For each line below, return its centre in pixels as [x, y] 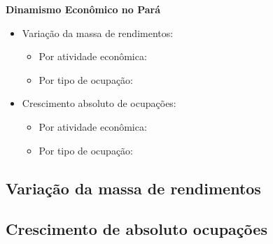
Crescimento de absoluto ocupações [136, 229]
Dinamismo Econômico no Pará [83, 9]
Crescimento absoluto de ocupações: [99, 103]
